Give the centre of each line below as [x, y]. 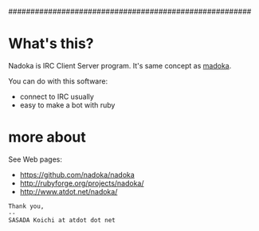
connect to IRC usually [57, 96]
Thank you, [26, 206]
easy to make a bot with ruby [67, 105]
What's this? [51, 44]
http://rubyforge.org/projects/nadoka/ [82, 183]
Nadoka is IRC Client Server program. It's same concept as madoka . [120, 65]
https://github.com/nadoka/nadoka [77, 174]
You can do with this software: [58, 81]
